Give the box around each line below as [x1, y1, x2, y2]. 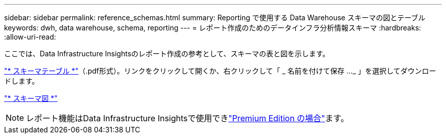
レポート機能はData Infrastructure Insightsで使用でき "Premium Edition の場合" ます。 [26, 113, 349, 123]
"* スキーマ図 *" [4, 94, 58, 102]
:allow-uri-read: [4, 32, 57, 41]
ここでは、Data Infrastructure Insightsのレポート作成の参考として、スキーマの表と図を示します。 [4, 49, 330, 58]
